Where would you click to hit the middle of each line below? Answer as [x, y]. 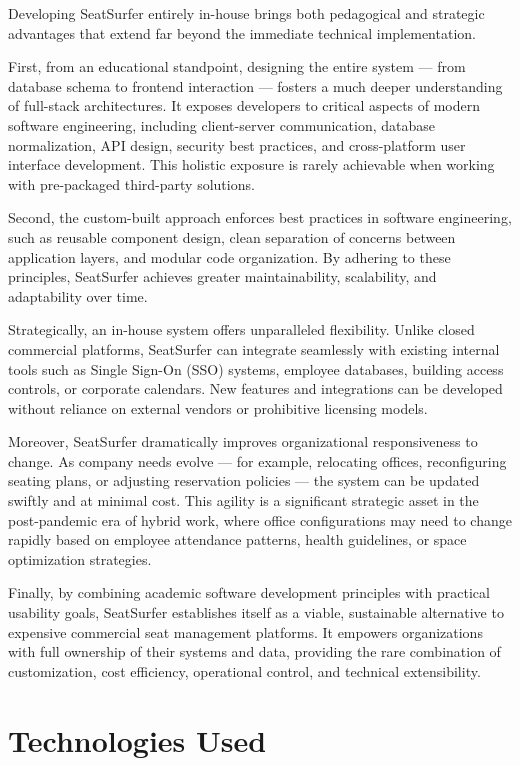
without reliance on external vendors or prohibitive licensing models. [218, 407]
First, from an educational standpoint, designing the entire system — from [237, 66]
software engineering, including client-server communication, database [221, 124]
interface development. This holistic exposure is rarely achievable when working [251, 164]
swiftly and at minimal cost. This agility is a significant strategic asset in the [243, 500]
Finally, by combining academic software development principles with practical [249, 592]
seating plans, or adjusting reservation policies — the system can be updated [244, 480]
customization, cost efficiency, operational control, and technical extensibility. [244, 670]
